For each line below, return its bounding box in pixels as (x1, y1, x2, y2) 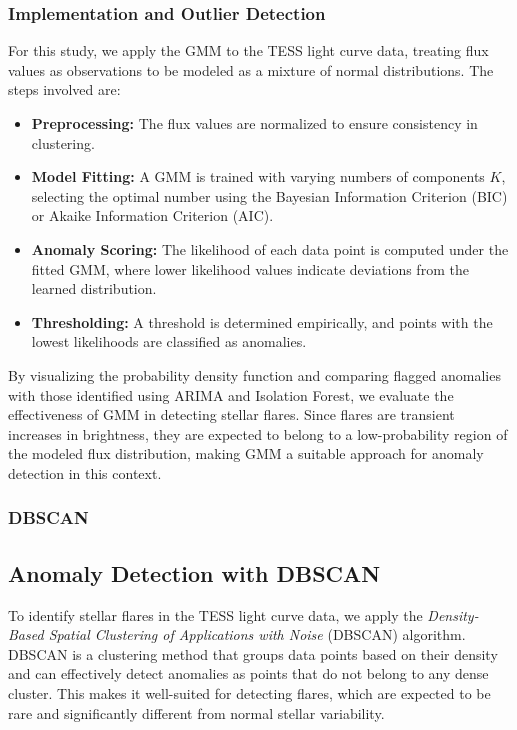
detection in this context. (8, 462, 162, 483)
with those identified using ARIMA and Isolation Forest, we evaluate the (8, 384, 454, 405)
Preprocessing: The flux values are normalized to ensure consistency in (31, 113, 478, 133)
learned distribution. (31, 278, 157, 299)
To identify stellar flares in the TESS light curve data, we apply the (8, 604, 423, 625)
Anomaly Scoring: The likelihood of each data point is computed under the (31, 238, 509, 259)
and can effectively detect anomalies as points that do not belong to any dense (8, 663, 489, 684)
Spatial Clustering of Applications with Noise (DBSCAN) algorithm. (48, 624, 466, 645)
